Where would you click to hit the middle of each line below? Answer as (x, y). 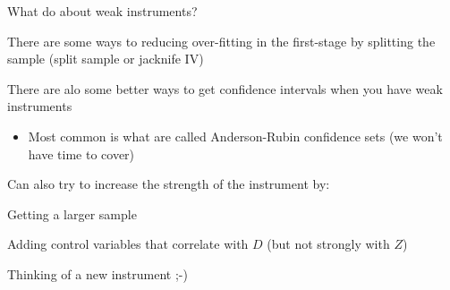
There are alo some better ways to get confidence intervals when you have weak (225, 88)
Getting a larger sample (72, 213)
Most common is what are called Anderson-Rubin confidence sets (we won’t (235, 136)
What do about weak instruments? (102, 11)
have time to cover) (81, 154)
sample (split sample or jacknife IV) (106, 59)
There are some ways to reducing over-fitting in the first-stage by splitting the (221, 41)
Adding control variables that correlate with (128, 244)
